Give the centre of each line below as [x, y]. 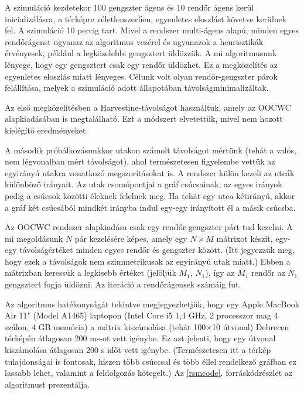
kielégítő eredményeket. [47, 130]
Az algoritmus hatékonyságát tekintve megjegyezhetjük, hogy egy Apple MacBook [152, 304]
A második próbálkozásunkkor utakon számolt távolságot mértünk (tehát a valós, [151, 150]
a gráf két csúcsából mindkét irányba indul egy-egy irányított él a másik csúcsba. [150, 207]
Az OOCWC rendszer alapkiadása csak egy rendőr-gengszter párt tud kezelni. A [149, 227]
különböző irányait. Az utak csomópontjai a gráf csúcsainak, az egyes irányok [144, 184]
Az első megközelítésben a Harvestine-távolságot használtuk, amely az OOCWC [148, 107]
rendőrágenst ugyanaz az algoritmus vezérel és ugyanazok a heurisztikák [134, 41]
